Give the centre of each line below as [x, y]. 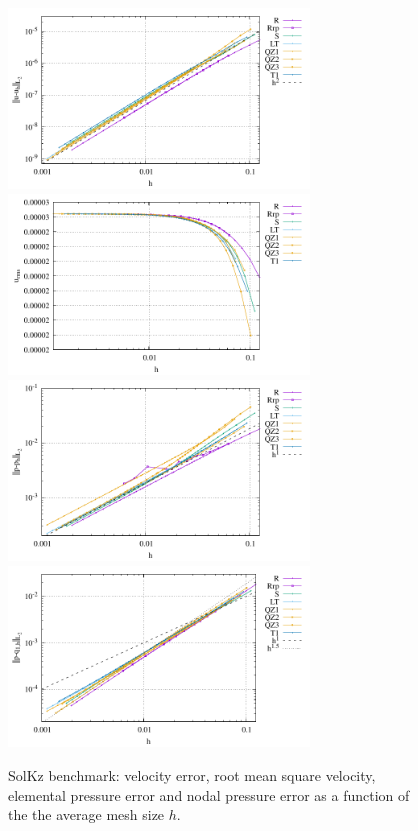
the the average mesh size [86, 814]
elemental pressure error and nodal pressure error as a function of [209, 794]
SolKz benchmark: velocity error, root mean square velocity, [192, 775]
